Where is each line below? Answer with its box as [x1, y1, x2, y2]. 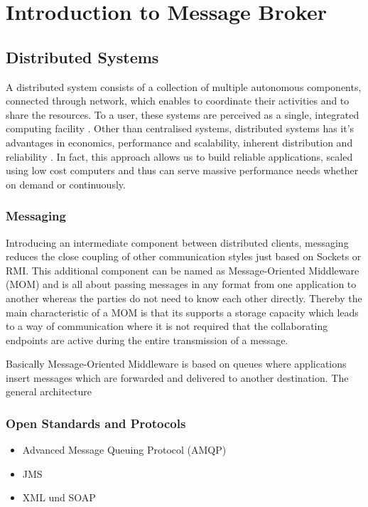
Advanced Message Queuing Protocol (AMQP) [22, 442, 227, 457]
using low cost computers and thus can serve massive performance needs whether [6, 163, 359, 178]
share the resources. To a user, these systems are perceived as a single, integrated [6, 107, 359, 122]
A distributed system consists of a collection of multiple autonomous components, [6, 79, 362, 94]
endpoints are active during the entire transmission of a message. [6, 332, 288, 347]
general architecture [6, 384, 92, 399]
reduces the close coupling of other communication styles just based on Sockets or [6, 249, 362, 264]
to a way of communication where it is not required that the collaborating [6, 319, 328, 333]
